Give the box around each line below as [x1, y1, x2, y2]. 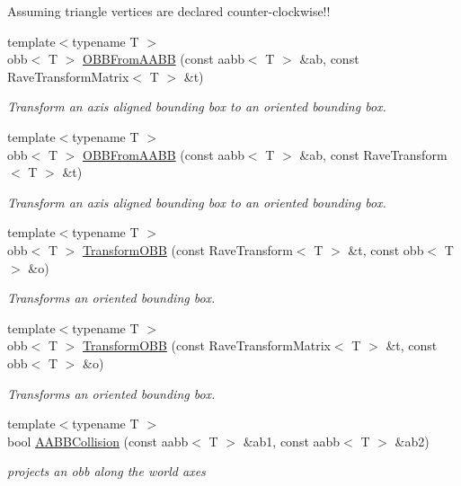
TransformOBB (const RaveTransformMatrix [83, 336, 331, 355]
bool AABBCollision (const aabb [7, 431, 189, 450]
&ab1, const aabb [243, 431, 341, 450]
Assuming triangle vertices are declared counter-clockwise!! [7, 2, 331, 20]
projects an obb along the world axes [7, 462, 206, 481]
